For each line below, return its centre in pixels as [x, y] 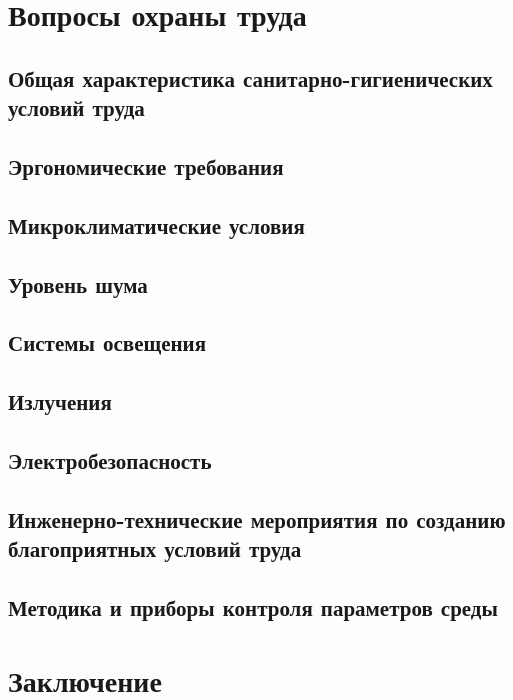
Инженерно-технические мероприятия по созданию [257, 518]
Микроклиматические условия [156, 224]
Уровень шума [78, 283]
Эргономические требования [146, 165]
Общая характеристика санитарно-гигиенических [250, 77]
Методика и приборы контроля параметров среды [253, 606]
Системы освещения [107, 342]
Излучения [60, 401]
